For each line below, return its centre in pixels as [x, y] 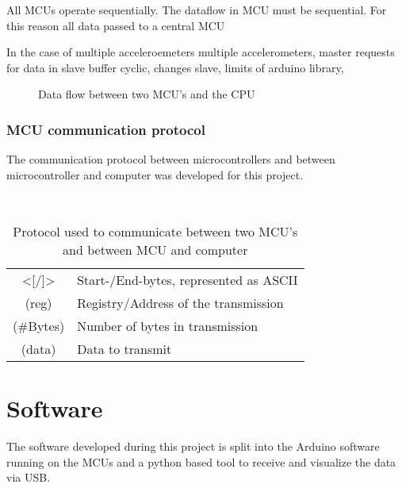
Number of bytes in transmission [168, 325]
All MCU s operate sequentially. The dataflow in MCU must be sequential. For [197, 10]
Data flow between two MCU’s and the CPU [147, 94]
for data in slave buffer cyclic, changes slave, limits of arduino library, [175, 67]
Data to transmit [124, 348]
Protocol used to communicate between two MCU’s [155, 231]
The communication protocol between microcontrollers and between [171, 159]
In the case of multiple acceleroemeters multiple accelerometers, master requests [201, 52]
